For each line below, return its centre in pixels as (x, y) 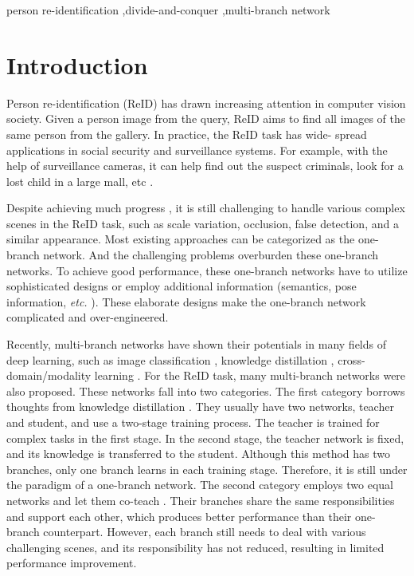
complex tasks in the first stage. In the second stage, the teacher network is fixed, (205, 438)
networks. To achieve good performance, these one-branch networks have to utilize (207, 270)
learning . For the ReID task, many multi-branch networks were (250, 375)
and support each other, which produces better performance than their (179, 516)
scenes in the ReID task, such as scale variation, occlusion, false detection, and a (203, 223)
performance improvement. (72, 563)
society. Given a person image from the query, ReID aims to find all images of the (206, 118)
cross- (352, 359)
